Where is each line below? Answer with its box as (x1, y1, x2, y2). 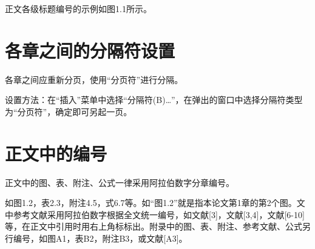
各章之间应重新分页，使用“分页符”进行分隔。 (5, 73, 183, 85)
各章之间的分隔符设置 (5, 38, 175, 62)
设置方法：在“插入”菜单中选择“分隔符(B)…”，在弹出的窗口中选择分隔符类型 (5, 93, 303, 106)
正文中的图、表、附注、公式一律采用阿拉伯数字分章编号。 (5, 176, 234, 188)
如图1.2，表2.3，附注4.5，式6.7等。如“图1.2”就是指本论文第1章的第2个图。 (5, 196, 297, 209)
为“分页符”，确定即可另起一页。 (5, 105, 132, 118)
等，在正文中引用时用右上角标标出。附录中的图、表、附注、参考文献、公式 (5, 220, 302, 233)
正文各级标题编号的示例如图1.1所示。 (5, 2, 152, 15)
